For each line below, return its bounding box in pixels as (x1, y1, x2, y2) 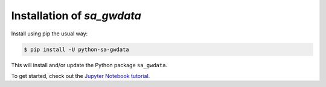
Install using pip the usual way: (11, 30, 88, 37)
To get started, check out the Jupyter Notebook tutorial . (11, 72, 150, 79)
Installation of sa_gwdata (11, 9, 141, 22)
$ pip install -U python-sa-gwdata (24, 46, 129, 53)
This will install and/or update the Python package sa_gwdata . (11, 61, 168, 68)
